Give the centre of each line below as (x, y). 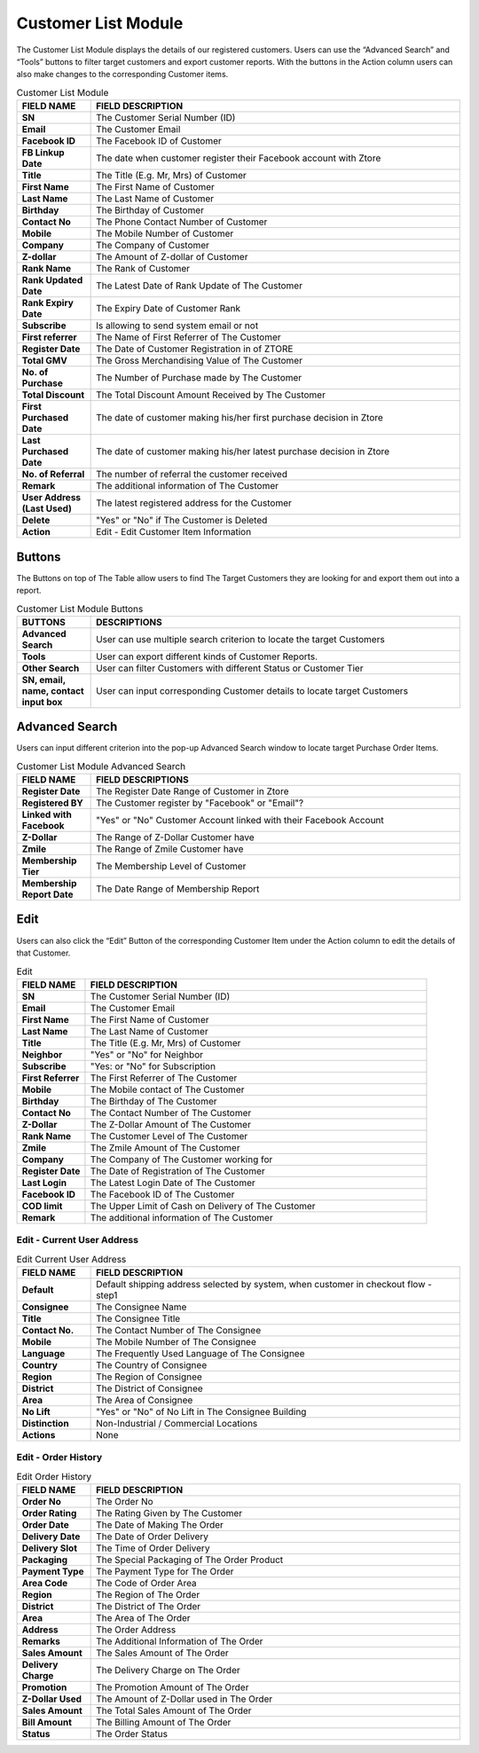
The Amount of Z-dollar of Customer (172, 257)
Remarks (41, 1641)
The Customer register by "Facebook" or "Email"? (200, 803)
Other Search (51, 668)
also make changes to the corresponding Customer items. (122, 75)
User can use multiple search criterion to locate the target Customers (240, 639)
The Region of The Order (148, 1594)
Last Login (44, 1183)
